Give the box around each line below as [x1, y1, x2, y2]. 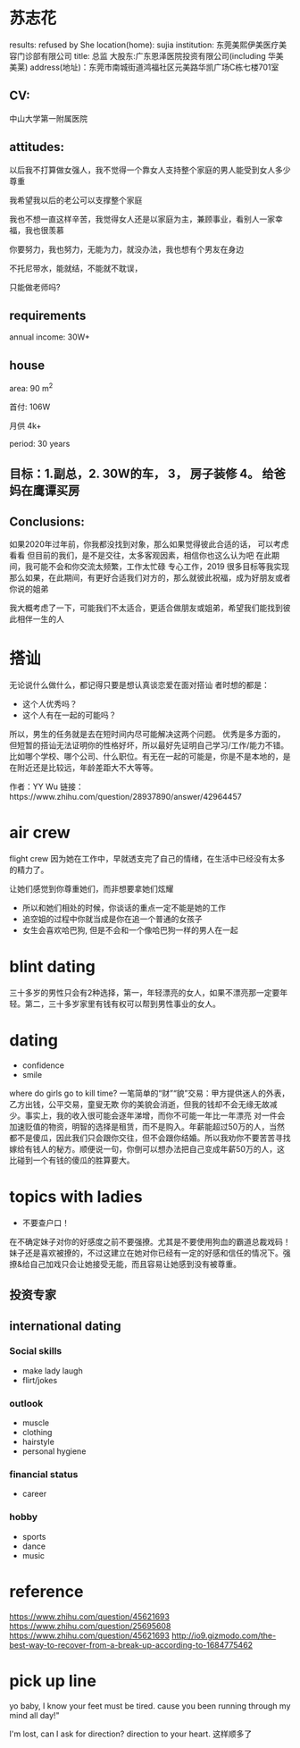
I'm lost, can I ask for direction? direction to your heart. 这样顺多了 [9, 1728, 253, 1739]
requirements [9, 307, 87, 323]
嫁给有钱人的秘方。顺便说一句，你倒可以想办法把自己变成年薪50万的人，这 [9, 1143, 286, 1154]
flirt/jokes [21, 1374, 58, 1385]
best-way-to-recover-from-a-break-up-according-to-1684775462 [9, 1639, 253, 1650]
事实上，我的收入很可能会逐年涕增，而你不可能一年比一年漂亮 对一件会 [24, 1110, 286, 1121]
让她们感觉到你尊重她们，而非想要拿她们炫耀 [9, 883, 174, 894]
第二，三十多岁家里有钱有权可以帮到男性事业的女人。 [24, 998, 221, 1009]
